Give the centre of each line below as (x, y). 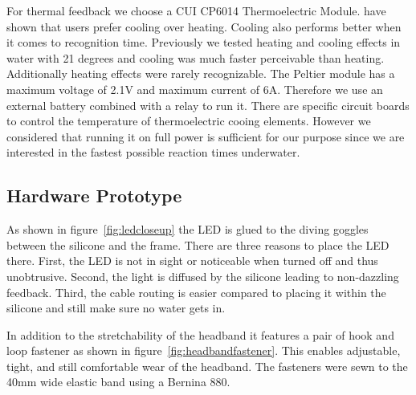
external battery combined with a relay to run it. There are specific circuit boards (208, 105)
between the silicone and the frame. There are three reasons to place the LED (198, 244)
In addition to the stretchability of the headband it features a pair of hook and (200, 334)
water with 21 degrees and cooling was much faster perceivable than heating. (196, 57)
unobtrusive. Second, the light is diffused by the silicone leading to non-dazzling (203, 276)
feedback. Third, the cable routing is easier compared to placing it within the (196, 292)
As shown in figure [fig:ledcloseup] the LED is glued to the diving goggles (188, 229)
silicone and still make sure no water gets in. (116, 308)
